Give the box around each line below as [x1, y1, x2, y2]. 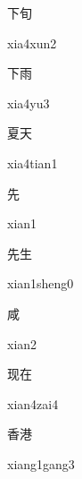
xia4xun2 [7, 33, 57, 52]
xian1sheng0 [7, 274, 74, 293]
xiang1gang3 [7, 454, 75, 473]
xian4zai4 [7, 394, 59, 413]
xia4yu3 [7, 93, 50, 112]
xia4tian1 [7, 153, 58, 172]
